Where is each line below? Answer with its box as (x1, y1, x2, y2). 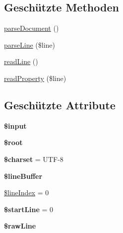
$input (4, 120, 27, 131)
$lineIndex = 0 (4, 187, 49, 198)
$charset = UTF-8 (4, 154, 63, 164)
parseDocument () (4, 23, 59, 33)
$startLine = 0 (4, 204, 54, 214)
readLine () (4, 56, 38, 67)
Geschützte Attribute (4, 97, 116, 112)
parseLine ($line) (4, 39, 55, 50)
